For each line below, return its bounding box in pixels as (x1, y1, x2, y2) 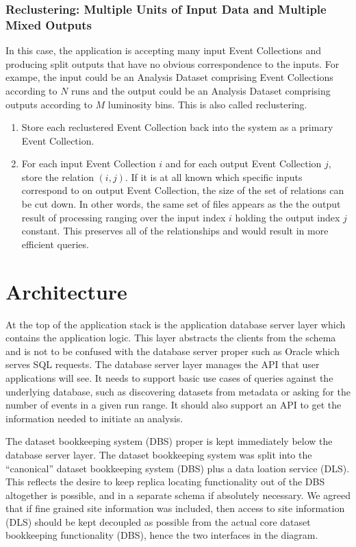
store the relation (21, 169, 94, 184)
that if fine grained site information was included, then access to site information (5, 501, 345, 515)
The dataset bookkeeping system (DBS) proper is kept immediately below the (5, 434, 333, 448)
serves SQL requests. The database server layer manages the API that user (5, 357, 320, 372)
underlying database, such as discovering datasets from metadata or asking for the (5, 384, 351, 398)
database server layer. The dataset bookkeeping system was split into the (5, 447, 312, 461)
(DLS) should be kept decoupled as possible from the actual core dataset (5, 514, 311, 528)
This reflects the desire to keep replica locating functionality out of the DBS (5, 474, 325, 489)
